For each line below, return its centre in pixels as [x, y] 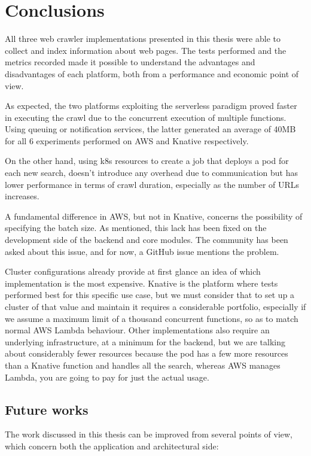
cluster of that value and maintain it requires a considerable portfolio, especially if [155, 306]
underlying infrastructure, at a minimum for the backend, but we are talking [145, 341]
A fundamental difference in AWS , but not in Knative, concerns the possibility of [154, 216]
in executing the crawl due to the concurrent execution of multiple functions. [146, 117]
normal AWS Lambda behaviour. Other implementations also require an [137, 330]
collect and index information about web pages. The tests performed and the [146, 50]
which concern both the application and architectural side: [112, 446]
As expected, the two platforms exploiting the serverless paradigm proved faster [151, 106]
